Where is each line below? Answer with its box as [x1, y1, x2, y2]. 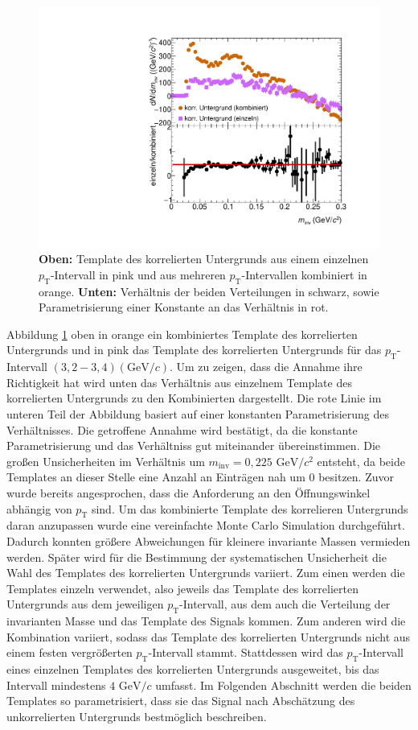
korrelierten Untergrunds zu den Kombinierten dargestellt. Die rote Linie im [6, 390, 382, 406]
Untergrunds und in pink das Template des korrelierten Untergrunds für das [6, 341, 382, 358]
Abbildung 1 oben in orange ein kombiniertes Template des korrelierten [6, 325, 358, 342]
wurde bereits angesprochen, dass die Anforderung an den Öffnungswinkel [6, 484, 371, 501]
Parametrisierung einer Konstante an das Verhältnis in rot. [39, 299, 329, 316]
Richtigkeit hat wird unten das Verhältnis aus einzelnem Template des [6, 373, 352, 390]
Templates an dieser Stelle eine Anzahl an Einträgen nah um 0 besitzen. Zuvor [6, 468, 394, 485]
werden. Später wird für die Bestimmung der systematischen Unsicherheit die [6, 548, 387, 565]
